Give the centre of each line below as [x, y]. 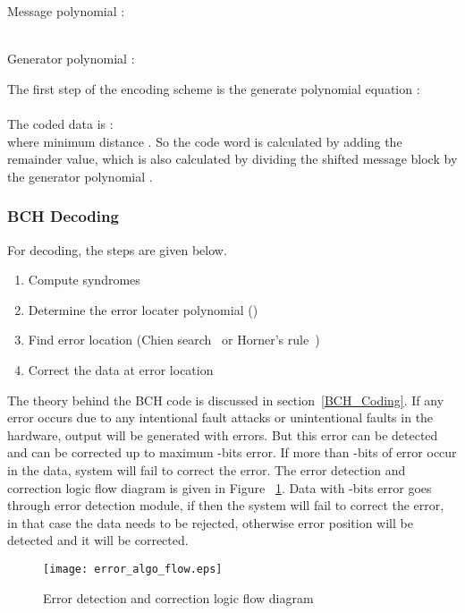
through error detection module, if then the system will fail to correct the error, [226, 505]
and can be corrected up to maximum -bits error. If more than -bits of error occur [232, 452]
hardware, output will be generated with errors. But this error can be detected [223, 434]
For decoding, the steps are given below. [117, 249]
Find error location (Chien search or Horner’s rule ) [174, 340]
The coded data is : [60, 123]
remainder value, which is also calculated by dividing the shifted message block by [232, 159]
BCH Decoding [63, 216]
